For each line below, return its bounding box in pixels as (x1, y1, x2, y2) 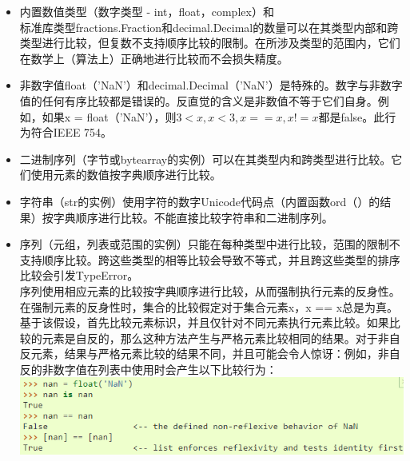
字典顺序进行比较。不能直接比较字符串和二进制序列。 (53, 209, 333, 225)
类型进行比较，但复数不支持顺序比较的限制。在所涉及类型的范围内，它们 (19, 34, 400, 51)
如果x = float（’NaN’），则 (42, 108, 177, 125)
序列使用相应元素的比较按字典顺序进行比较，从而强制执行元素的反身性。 (19, 282, 400, 299)
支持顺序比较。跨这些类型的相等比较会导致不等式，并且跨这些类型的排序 (19, 251, 400, 268)
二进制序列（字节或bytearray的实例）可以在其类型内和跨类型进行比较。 (19, 150, 392, 167)
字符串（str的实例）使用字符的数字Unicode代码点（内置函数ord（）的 (19, 193, 380, 209)
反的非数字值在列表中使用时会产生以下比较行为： (19, 360, 277, 377)
